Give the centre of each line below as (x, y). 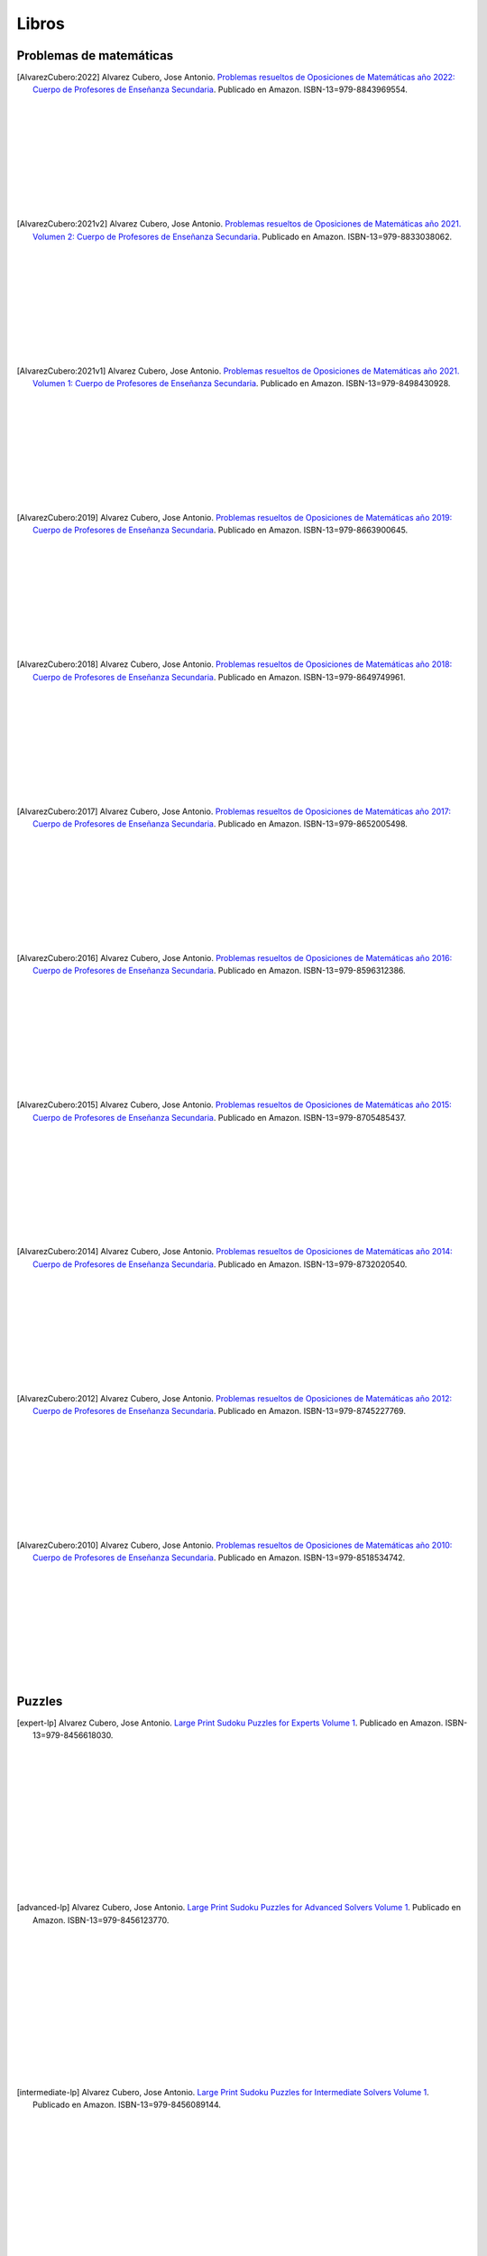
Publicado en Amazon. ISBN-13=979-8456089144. (127, 2105)
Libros (41, 23)
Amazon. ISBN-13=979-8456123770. (101, 1920)
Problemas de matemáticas (95, 55)
